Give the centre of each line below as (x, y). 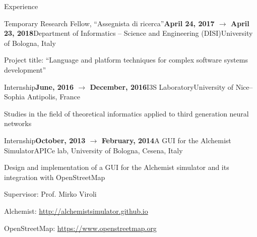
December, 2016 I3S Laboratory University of (162, 86)
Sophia (15, 97)
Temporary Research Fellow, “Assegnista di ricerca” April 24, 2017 (109, 23)
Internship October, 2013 (45, 140)
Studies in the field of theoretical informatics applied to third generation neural (126, 113)
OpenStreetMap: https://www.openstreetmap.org (80, 228)
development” (25, 69)
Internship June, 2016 (39, 86)
